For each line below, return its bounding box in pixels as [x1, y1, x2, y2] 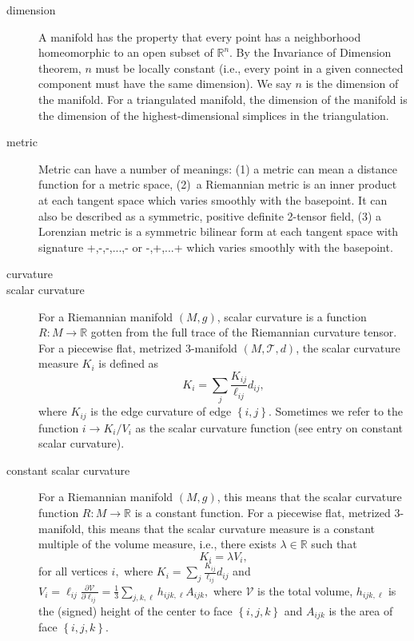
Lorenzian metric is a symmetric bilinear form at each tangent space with [38, 223, 399, 240]
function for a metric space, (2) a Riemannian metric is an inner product [38, 176, 397, 193]
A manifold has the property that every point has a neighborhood [38, 28, 361, 45]
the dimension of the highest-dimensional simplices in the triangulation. [38, 106, 389, 123]
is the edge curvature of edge [90, 403, 232, 420]
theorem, [38, 59, 82, 76]
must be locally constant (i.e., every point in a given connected [95, 59, 404, 76]
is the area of [328, 602, 393, 619]
